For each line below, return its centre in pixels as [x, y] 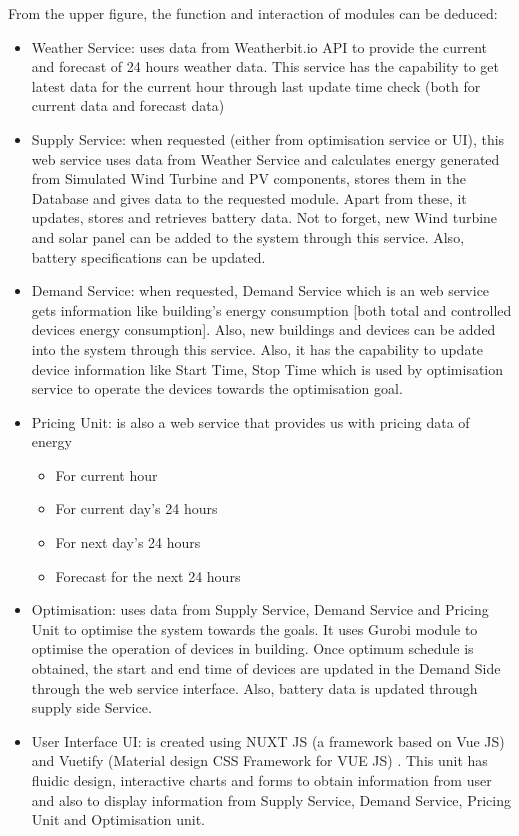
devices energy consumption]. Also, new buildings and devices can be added [263, 329]
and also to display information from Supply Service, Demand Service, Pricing [271, 799]
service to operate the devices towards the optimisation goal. [217, 388]
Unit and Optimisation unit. [118, 819]
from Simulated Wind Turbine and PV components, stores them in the [248, 178]
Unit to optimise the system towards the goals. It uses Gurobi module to [254, 628]
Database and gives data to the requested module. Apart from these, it [249, 197]
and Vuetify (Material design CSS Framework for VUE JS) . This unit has [259, 760]
